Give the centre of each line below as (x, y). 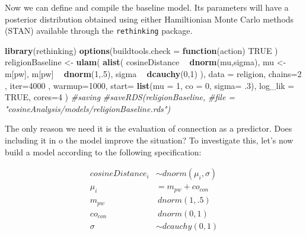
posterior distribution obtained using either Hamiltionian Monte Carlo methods (149, 19)
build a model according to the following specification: (103, 152)
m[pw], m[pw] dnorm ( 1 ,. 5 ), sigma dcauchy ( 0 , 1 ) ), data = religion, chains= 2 (153, 74)
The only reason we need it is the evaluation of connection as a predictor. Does (149, 128)
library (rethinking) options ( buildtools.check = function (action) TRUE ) (141, 50)
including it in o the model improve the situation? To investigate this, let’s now (149, 140)
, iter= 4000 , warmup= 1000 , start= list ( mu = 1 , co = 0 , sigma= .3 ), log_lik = (150, 85)
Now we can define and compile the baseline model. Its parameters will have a (147, 7)
